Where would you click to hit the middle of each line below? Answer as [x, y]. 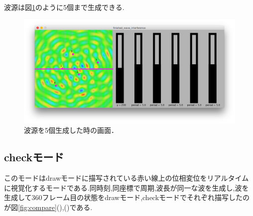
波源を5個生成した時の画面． [71, 130]
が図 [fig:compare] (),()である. [48, 207]
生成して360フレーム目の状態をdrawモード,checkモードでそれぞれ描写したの [127, 197]
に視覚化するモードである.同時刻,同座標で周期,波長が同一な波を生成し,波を [126, 187]
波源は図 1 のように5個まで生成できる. [64, 7]
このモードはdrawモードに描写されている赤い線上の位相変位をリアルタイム [126, 178]
